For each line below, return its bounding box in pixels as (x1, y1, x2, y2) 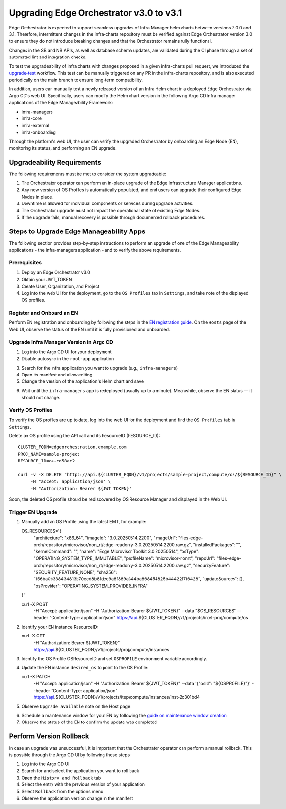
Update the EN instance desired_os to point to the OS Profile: (21, 665, 149, 670)
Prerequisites (9, 260, 42, 266)
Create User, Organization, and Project (21, 283, 100, 289)
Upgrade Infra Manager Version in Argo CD (9, 339, 114, 346)
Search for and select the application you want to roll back (21, 768, 139, 774)
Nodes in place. (21, 194, 53, 200)
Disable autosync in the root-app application (21, 356, 114, 362)
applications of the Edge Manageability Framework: (9, 100, 113, 106)
